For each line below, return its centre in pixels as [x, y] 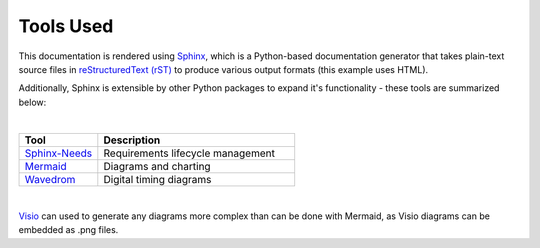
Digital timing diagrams [157, 179]
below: [32, 102]
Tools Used [66, 26]
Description [132, 140]
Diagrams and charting [157, 166]
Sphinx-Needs [58, 153]
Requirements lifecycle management [189, 153]
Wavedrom [50, 179]
